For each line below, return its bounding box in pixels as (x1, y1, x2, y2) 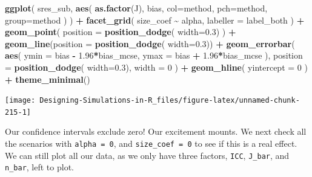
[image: (5, 96, 36, 105)
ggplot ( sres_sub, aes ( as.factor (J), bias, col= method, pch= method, (5, 2, 268, 14)
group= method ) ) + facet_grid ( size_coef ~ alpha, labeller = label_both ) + (5, 13, 305, 26)
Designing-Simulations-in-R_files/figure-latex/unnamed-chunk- (39, 96, 300, 105)
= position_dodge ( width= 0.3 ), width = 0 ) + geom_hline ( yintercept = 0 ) (5, 60, 308, 73)
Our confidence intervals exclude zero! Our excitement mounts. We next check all (5, 125, 307, 138)
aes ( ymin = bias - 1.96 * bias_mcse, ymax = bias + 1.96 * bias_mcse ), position (5, 49, 303, 62)
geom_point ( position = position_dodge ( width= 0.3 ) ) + (5, 25, 236, 38)
